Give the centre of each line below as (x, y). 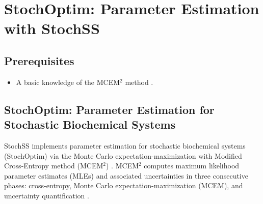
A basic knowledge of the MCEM (68, 82)
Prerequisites (39, 60)
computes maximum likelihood (192, 166)
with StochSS (52, 28)
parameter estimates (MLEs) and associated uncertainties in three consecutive (126, 175)
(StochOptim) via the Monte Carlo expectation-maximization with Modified (123, 155)
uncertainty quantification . (47, 195)
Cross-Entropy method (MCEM (54, 166)
